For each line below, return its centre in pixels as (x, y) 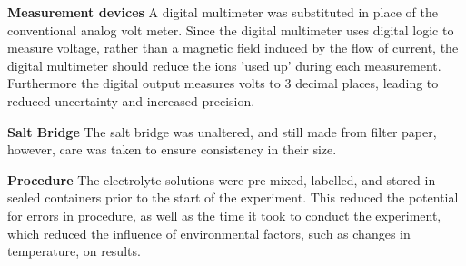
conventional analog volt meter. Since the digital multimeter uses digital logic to (231, 30)
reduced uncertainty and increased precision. (131, 100)
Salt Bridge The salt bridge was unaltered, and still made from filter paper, (222, 131)
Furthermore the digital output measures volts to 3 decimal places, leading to (223, 83)
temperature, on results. (74, 251)
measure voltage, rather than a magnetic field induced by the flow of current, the (233, 48)
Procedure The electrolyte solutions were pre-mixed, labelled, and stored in (222, 179)
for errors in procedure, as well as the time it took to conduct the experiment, (224, 215)
